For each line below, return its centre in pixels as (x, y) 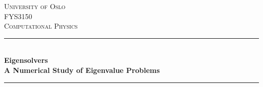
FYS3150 (18, 16)
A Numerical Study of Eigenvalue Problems (82, 70)
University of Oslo (35, 6)
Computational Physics (41, 26)
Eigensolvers (26, 60)
